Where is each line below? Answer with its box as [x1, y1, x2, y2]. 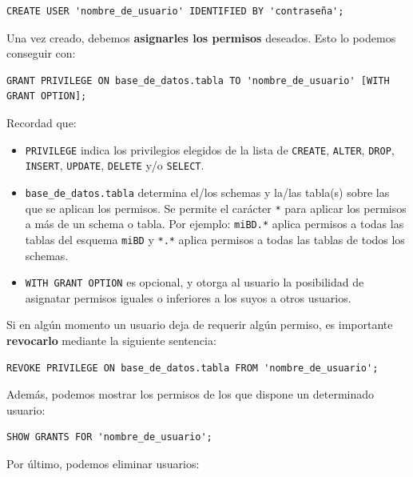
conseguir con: [6, 45, 76, 62]
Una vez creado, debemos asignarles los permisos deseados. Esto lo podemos [6, 29, 396, 46]
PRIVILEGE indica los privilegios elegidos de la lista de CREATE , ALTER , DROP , [25, 141, 395, 158]
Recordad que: [6, 114, 77, 130]
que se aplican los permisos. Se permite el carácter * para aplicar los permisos [25, 199, 407, 216]
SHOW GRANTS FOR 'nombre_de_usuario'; [6, 431, 212, 443]
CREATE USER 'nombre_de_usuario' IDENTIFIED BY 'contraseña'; [6, 6, 344, 17]
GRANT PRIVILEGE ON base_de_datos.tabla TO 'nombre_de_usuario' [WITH [6, 74, 390, 86]
